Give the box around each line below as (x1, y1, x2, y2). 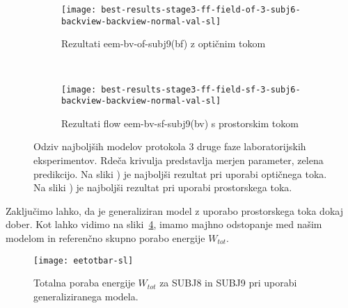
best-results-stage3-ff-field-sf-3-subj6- (101, 84, 301, 95)
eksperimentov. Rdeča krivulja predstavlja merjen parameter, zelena (33, 153, 324, 167)
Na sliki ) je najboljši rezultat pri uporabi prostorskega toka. (33, 180, 292, 195)
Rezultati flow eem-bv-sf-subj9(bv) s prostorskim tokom (61, 115, 299, 130)
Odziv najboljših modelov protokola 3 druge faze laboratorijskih (33, 139, 306, 154)
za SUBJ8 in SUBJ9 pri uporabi (159, 275, 297, 290)
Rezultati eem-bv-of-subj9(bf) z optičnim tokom (61, 36, 266, 51)
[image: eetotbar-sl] (33, 255, 134, 266)
